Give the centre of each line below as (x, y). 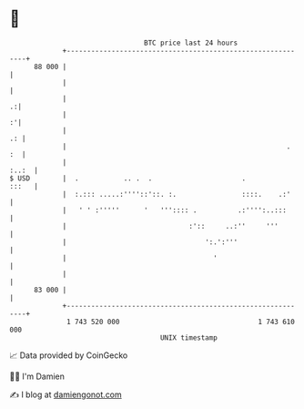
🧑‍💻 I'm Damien (37, 376)
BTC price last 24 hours (191, 43)
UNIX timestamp (189, 337)
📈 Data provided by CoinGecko (69, 355)
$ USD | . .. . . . (128, 178)
